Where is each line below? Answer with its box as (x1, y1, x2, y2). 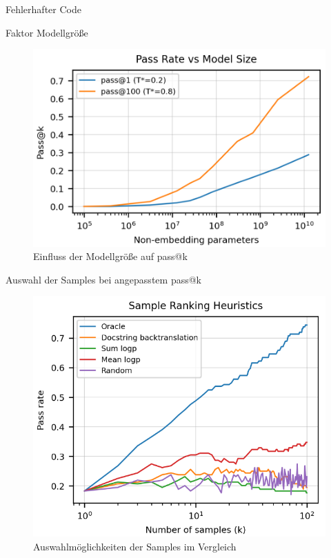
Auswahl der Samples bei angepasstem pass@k (6, 272, 201, 286)
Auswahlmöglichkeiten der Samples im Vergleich (33, 539, 237, 553)
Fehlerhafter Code (6, 2, 81, 16)
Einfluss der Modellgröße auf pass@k (33, 249, 188, 263)
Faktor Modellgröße (6, 25, 88, 39)
